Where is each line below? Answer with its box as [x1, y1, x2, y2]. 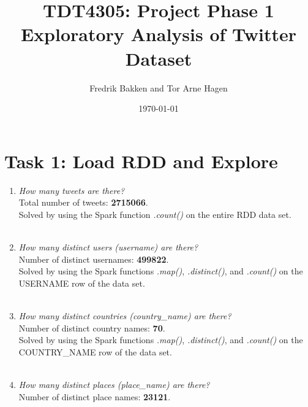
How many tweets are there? [18, 184, 125, 196]
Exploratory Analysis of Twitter [20, 21, 297, 47]
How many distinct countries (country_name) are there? [18, 309, 231, 322]
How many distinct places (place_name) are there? [18, 378, 210, 390]
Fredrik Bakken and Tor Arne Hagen [89, 81, 228, 94]
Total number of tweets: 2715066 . [18, 196, 148, 209]
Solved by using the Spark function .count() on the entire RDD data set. [18, 207, 291, 220]
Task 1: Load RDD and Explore [4, 148, 278, 173]
